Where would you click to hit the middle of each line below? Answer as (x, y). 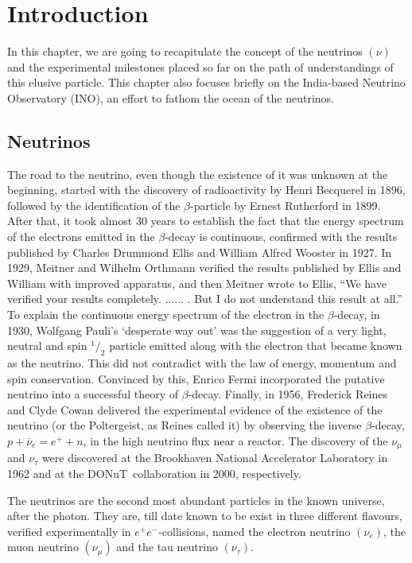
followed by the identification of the (94, 205)
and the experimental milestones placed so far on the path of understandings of (200, 66)
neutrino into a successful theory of (93, 394)
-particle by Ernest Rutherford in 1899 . (286, 205)
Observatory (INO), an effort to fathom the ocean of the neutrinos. (171, 97)
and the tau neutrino (167, 547)
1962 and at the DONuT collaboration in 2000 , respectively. (154, 474)
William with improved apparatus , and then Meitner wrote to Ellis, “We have (197, 283)
